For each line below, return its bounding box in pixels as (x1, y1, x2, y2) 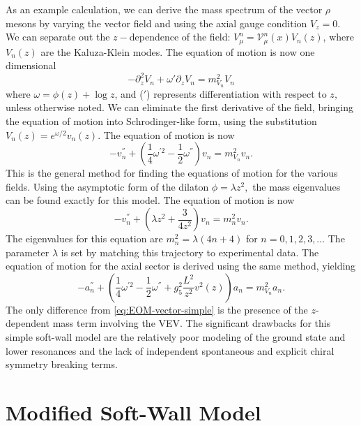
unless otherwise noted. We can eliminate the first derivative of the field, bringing (6, 100, 354, 115)
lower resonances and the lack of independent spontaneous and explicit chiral (6, 343, 335, 358)
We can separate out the (6, 29, 110, 44)
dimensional (6, 58, 56, 73)
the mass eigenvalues (252, 179, 341, 193)
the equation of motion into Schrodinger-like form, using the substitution (6, 114, 317, 128)
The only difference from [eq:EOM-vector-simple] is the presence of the (6, 302, 308, 316)
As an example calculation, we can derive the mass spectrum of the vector (6, 2, 323, 16)
